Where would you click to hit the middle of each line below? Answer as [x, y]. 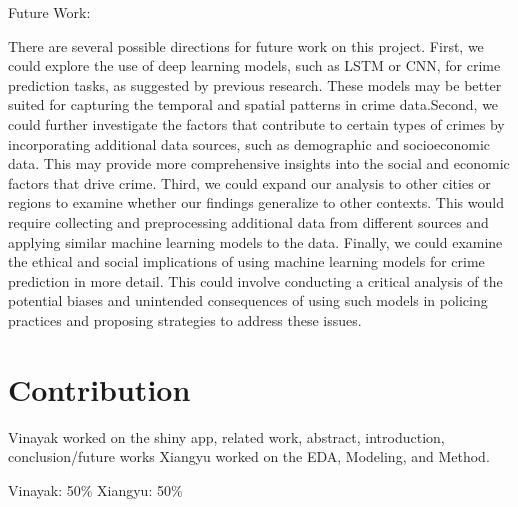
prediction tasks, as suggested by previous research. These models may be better [255, 84]
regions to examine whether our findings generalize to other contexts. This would [256, 202]
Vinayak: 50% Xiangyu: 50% [95, 489]
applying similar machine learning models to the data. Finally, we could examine [255, 241]
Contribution [99, 388]
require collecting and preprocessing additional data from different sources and [248, 221]
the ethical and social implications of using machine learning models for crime [246, 261]
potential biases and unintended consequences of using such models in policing [248, 300]
